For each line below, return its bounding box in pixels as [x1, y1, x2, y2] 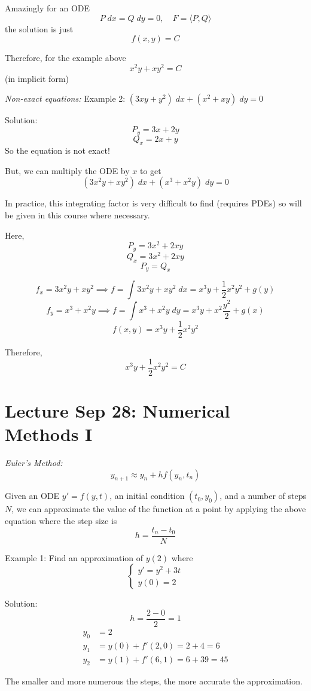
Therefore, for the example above [5, 51, 126, 64]
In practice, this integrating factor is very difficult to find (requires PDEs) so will [5, 197, 302, 209]
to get [139, 164, 161, 176]
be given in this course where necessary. [5, 209, 150, 221]
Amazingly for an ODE [5, 2, 90, 14]
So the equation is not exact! [5, 144, 110, 157]
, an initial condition [109, 489, 185, 502]
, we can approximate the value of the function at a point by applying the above [11, 503, 306, 515]
